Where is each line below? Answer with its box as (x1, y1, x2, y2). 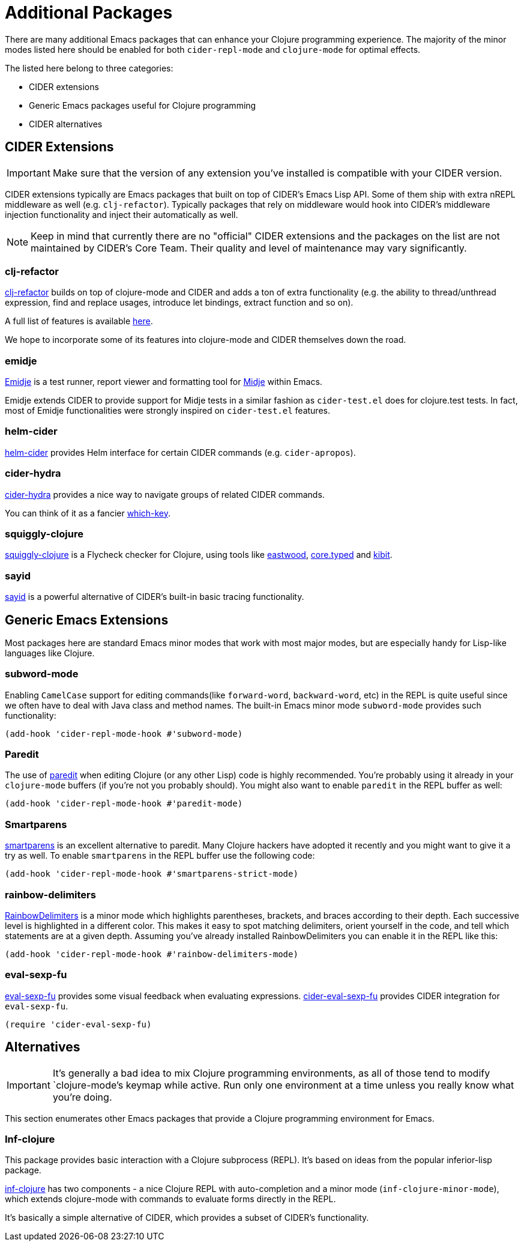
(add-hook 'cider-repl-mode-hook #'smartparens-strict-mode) (5, 869, 298, 879)
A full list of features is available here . (5, 316, 153, 327)
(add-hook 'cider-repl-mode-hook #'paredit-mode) (5, 799, 243, 809)
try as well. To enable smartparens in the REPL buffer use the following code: (5, 850, 315, 861)
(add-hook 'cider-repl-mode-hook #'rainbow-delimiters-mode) (5, 949, 298, 959)
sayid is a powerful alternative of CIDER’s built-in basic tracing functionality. (5, 591, 304, 602)
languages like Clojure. (5, 647, 95, 658)
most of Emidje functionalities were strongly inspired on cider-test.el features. (5, 405, 330, 416)
